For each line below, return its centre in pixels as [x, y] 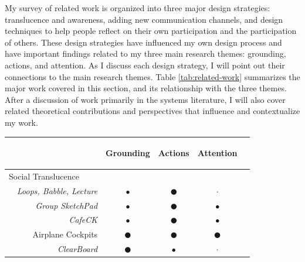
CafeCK [83, 220]
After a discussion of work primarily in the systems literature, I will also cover [145, 99]
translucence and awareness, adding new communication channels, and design [144, 19]
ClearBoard [77, 249]
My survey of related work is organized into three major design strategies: [138, 8]
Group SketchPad [67, 205]
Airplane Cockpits [65, 234]
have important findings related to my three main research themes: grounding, [145, 54]
